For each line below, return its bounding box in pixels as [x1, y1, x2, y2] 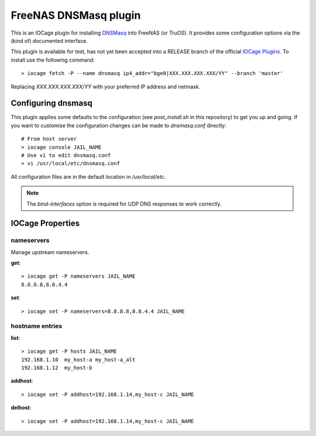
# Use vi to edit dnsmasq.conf [21, 152, 111, 158]
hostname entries [11, 322, 63, 331]
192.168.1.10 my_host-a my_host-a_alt [21, 356, 136, 363]
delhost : [11, 404, 32, 411]
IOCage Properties [11, 219, 80, 229]
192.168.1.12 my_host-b [21, 364, 92, 371]
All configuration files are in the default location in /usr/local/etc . [11, 173, 166, 180]
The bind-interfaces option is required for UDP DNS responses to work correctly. [26, 200, 222, 207]
